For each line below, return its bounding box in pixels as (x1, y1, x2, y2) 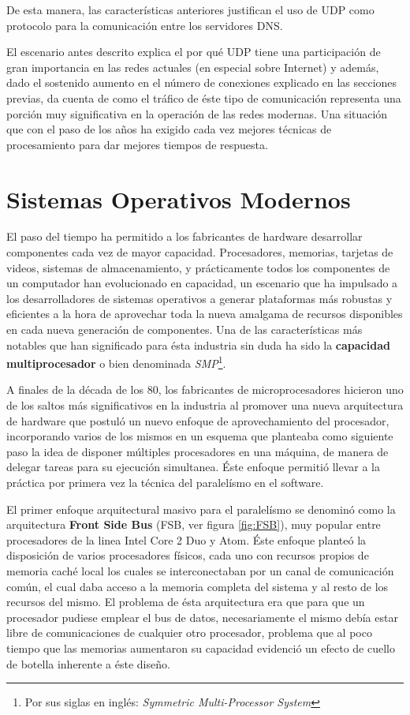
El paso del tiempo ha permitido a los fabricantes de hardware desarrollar (6, 228, 363, 245)
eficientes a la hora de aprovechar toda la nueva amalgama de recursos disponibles (6, 305, 403, 322)
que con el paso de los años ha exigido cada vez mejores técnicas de (6, 121, 332, 137)
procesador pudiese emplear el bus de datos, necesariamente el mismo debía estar (6, 608, 398, 625)
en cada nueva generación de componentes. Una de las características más (6, 321, 363, 338)
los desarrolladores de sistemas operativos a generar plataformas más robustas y (6, 290, 393, 306)
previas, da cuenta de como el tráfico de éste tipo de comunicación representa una (6, 89, 401, 106)
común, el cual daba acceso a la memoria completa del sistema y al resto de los (6, 578, 389, 594)
